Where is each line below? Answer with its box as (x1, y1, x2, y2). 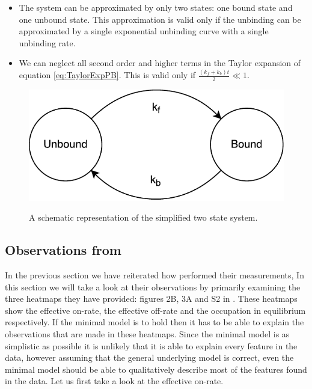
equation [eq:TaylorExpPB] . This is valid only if (19, 69, 196, 81)
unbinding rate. (19, 36, 76, 49)
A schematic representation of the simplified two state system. (29, 211, 258, 224)
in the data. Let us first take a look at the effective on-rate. (5, 375, 224, 387)
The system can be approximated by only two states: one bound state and (19, 1, 293, 13)
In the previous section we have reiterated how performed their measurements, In (5, 269, 304, 281)
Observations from (5, 240, 121, 259)
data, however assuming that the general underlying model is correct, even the (5, 351, 294, 364)
